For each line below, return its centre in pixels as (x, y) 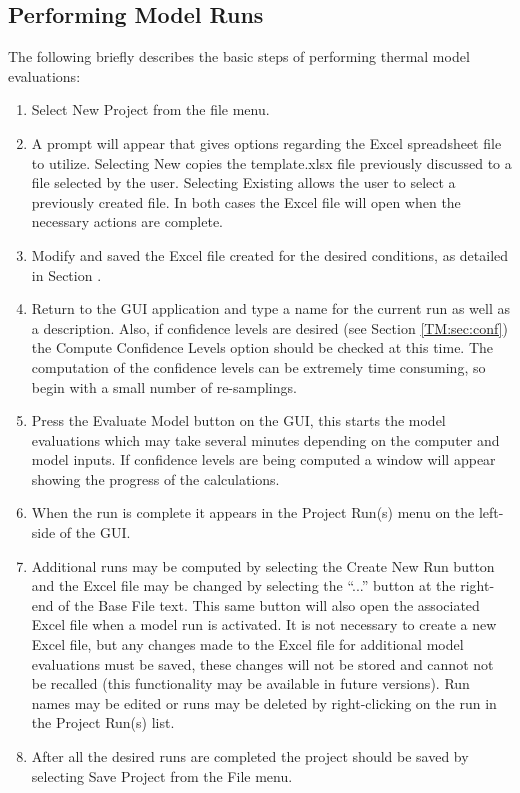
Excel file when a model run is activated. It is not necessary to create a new (264, 624)
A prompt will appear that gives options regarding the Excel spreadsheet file (266, 142)
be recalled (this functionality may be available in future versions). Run (250, 683)
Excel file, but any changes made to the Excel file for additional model (247, 644)
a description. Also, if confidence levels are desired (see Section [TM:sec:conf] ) (269, 327)
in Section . (66, 274)
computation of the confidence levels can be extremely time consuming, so (258, 366)
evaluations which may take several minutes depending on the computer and (265, 439)
